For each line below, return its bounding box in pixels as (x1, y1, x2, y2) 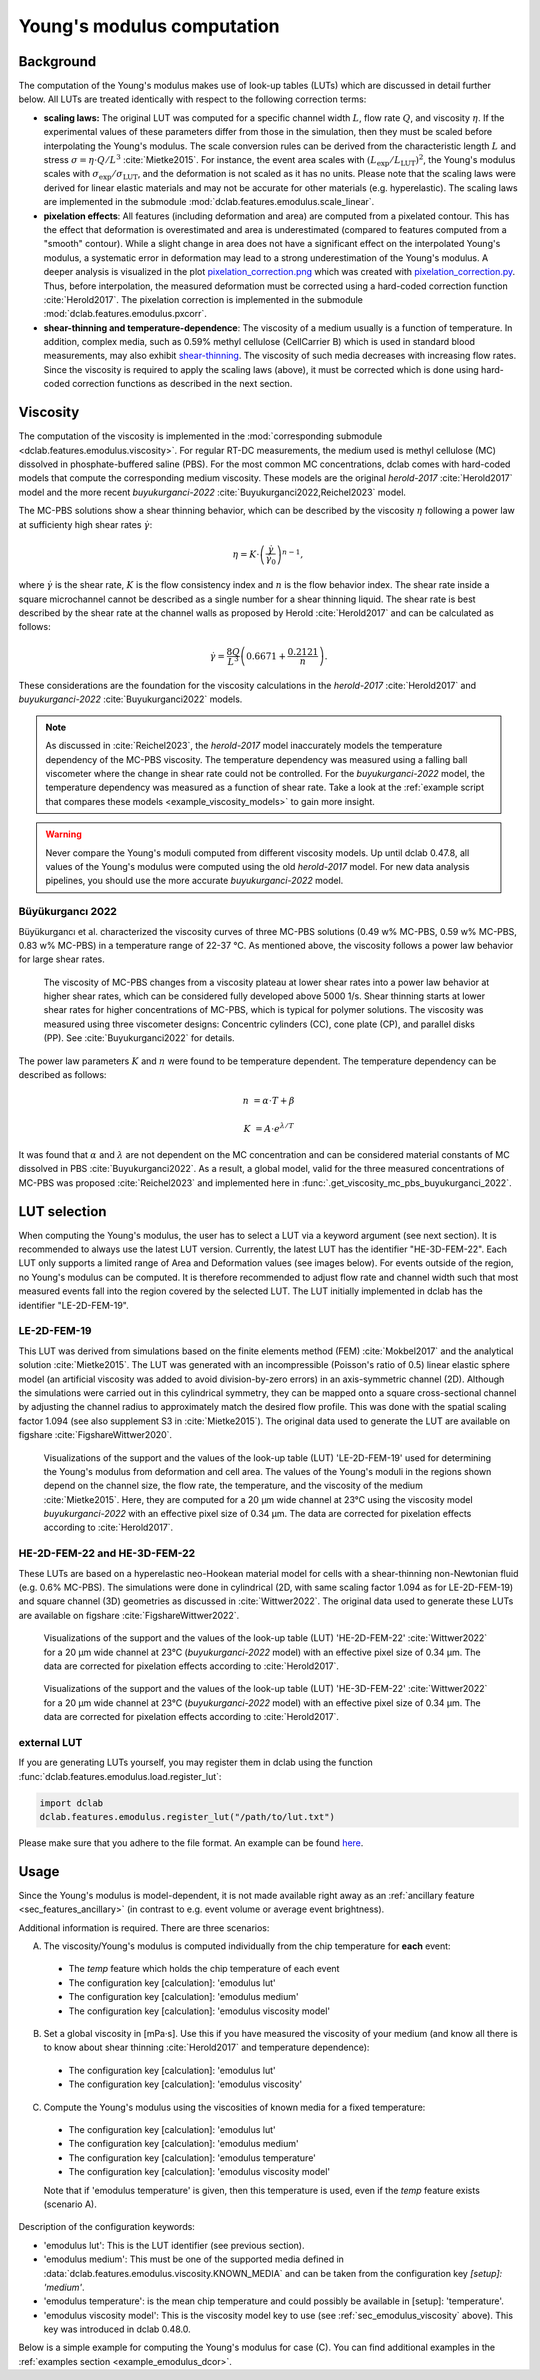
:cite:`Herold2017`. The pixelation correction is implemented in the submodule (43, 293, 364, 305)
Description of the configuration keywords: (18, 2221, 195, 2233)
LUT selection (18, 1203, 107, 1220)
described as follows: (18, 1069, 107, 1081)
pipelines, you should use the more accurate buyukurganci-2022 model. (45, 875, 344, 887)
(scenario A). (43, 2198, 97, 2210)
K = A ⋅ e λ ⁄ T (243, 1121, 294, 1134)
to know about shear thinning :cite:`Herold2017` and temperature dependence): (43, 2041, 370, 2054)
